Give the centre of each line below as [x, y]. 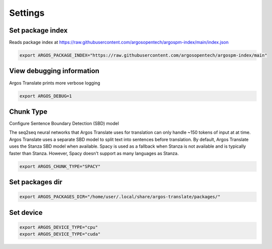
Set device [26, 212]
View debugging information [54, 71]
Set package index [38, 30]
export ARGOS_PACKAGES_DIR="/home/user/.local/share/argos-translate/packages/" [120, 197]
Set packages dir [36, 182]
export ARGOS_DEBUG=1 [46, 96]
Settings [27, 13]
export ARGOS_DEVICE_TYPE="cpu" [59, 227]
